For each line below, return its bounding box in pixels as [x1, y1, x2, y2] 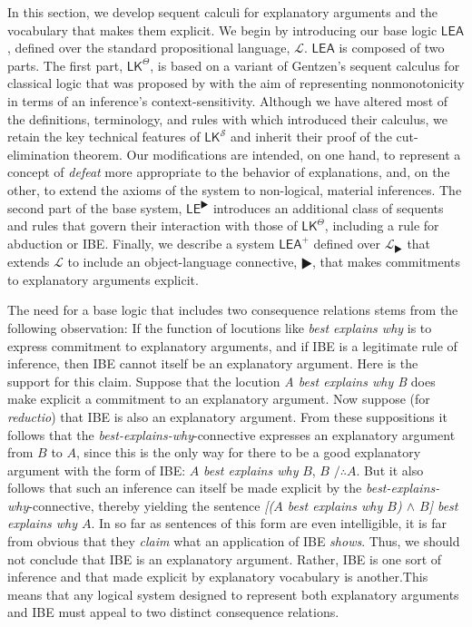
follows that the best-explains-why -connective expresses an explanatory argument [7, 425, 456, 444]
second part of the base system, [7, 198, 182, 217]
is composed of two [339, 38, 445, 57]
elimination [7, 144, 70, 163]
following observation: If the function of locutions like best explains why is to [7, 318, 432, 337]
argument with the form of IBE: [7, 460, 186, 479]
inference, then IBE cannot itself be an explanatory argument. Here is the [7, 354, 418, 373]
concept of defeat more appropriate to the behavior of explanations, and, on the [7, 162, 450, 181]
